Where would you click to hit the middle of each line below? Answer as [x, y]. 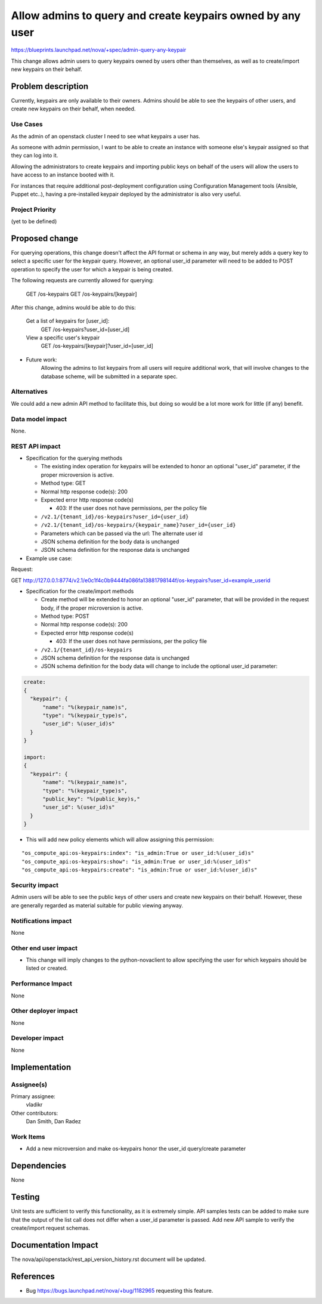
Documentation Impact [55, 1245]
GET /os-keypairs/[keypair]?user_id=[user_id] [97, 346]
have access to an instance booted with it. [63, 175]
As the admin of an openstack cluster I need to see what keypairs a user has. [106, 136]
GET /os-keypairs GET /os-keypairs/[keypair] [81, 294]
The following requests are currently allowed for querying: [83, 280]
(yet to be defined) [34, 221]
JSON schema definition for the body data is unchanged [110, 541]
